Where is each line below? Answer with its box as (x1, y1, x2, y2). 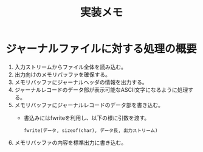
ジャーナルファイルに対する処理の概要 (5, 42, 197, 56)
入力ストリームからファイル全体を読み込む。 (14, 63, 127, 71)
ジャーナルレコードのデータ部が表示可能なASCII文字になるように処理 (14, 86, 188, 93)
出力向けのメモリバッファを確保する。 (14, 71, 111, 78)
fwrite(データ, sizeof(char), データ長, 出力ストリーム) (23, 127, 158, 134)
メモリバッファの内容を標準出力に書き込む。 (14, 139, 127, 146)
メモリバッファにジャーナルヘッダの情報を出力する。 (14, 78, 148, 86)
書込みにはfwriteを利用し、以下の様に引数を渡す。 (23, 114, 150, 122)
